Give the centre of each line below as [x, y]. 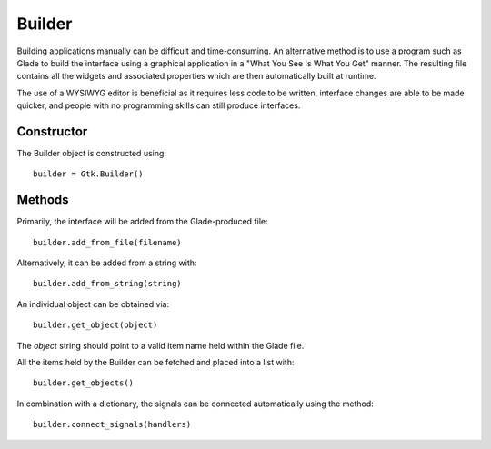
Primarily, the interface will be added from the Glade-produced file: [142, 222]
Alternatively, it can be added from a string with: [107, 263]
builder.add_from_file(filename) [107, 242]
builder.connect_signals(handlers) [112, 424]
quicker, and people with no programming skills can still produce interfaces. [159, 105]
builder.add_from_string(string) [107, 284]
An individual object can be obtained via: [93, 304]
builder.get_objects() [84, 383]
